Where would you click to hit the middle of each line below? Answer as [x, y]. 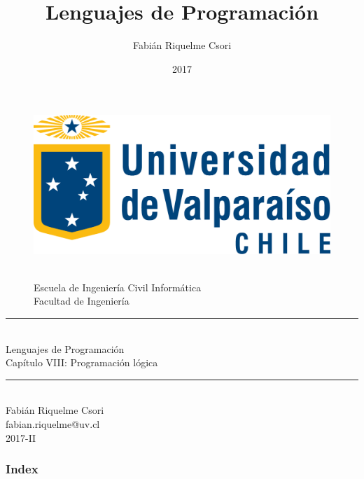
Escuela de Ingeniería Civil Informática [118, 287]
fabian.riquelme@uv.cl [53, 423]
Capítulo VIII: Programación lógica [82, 362]
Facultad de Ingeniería [82, 301]
